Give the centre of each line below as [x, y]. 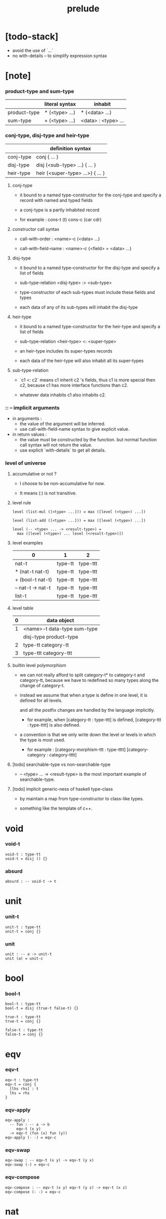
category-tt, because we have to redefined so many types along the [89, 680]
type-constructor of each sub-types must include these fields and [87, 292]
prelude [83, 9]
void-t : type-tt [23, 854]
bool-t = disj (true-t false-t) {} [42, 1008]
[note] [18, 76]
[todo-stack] [32, 37]
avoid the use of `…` [33, 50]
